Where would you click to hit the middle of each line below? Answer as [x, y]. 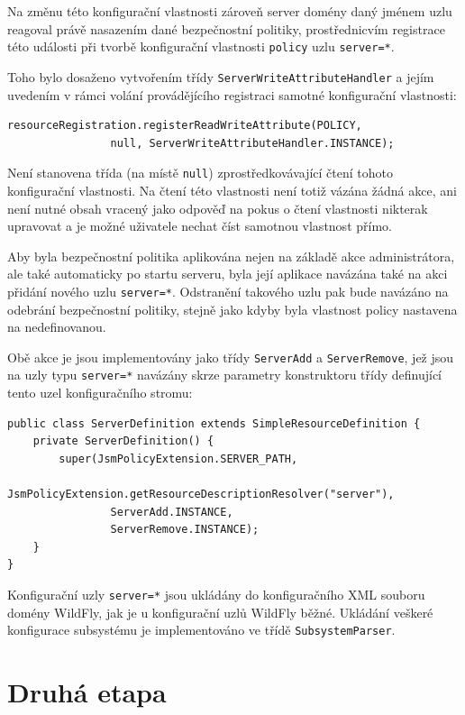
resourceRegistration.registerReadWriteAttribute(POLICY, [185, 126]
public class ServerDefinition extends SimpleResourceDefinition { [214, 423]
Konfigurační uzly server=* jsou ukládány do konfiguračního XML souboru [216, 594]
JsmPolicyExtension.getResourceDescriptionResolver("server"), [201, 495]
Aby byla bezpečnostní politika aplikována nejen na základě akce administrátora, [231, 256]
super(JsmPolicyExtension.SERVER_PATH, [178, 458]
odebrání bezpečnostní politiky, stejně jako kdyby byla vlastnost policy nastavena [232, 309]
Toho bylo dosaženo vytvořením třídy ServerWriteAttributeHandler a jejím [221, 76]
